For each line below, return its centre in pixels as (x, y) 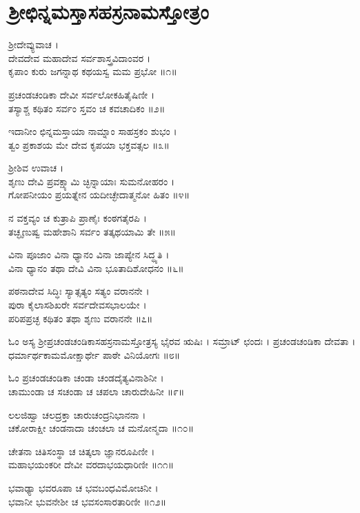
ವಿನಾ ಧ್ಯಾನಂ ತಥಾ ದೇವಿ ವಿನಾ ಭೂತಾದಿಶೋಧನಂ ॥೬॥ (96, 268)
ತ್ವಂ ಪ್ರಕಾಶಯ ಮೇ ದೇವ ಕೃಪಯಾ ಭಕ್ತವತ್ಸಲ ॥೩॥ (89, 144)
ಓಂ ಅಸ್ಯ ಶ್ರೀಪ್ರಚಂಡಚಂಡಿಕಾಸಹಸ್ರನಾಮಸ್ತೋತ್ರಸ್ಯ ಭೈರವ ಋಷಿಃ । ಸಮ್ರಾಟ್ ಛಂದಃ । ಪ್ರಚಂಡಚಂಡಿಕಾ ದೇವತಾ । (182, 341)
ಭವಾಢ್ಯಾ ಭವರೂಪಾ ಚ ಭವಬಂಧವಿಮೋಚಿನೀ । (83, 487)
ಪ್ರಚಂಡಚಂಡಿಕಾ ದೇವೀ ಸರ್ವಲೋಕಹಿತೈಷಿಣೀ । (82, 94)
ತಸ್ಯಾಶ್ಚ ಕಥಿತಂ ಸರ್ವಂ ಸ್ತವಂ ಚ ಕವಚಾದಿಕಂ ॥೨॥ (87, 108)
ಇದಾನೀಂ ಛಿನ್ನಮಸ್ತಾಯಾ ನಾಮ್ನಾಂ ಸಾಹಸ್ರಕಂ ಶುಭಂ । (93, 131)
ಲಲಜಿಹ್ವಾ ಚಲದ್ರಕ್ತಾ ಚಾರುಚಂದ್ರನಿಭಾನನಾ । (77, 414)
